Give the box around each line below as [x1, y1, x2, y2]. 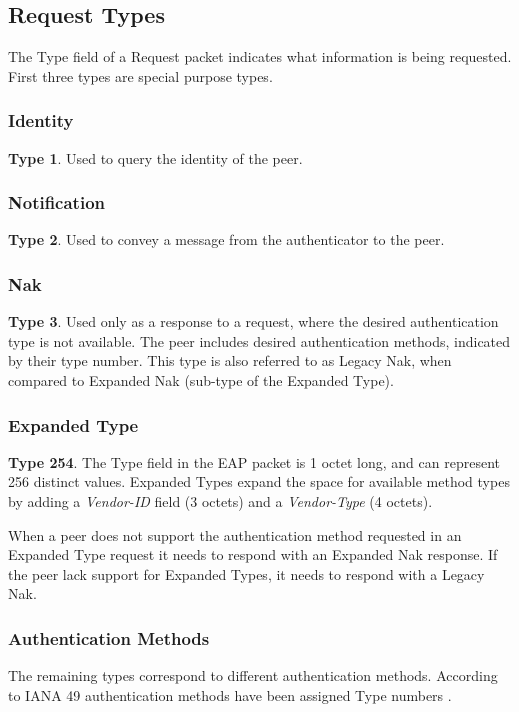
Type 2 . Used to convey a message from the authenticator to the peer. [8, 229, 445, 250]
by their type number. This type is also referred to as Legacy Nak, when [8, 350, 452, 371]
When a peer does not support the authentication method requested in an [8, 524, 462, 545]
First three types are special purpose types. [8, 65, 273, 86]
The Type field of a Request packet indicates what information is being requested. [8, 46, 512, 67]
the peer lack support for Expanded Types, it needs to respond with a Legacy [8, 563, 485, 584]
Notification [8, 190, 106, 215]
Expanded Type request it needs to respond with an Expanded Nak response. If [8, 544, 498, 565]
